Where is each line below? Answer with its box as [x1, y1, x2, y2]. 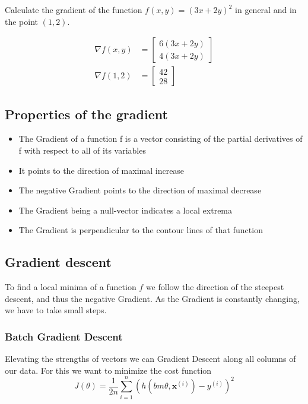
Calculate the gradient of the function [5, 4, 142, 15]
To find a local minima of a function [5, 281, 136, 293]
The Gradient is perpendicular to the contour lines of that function [18, 224, 263, 236]
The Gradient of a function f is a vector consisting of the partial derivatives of [18, 132, 303, 145]
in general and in [235, 4, 297, 15]
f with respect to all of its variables [18, 144, 146, 157]
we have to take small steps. [5, 304, 107, 316]
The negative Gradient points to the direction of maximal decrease [18, 184, 262, 196]
